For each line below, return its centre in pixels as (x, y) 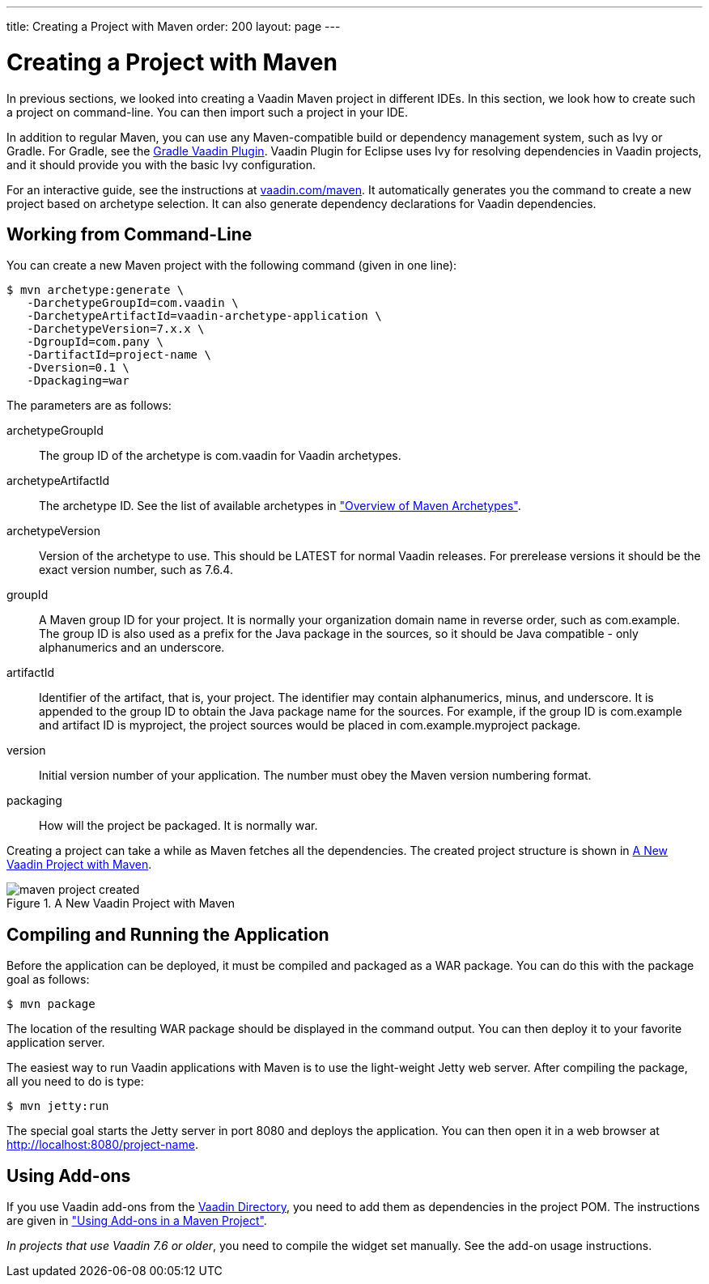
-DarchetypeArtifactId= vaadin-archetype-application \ (204, 316)
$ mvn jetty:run (58, 1106)
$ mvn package (51, 1004)
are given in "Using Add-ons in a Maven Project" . (137, 1221)
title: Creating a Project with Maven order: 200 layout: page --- (174, 26)
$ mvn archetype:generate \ (96, 290)
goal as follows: (48, 980)
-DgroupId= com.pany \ (95, 342)
